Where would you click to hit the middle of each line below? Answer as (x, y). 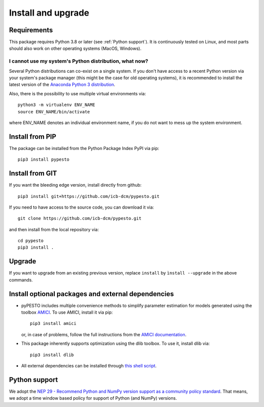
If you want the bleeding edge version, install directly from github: (75, 185)
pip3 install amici (53, 323)
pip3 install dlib (52, 355)
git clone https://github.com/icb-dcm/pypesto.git (80, 218)
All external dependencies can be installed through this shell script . (89, 366)
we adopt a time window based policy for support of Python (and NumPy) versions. (93, 398)
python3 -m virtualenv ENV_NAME (56, 105)
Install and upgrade (49, 13)
